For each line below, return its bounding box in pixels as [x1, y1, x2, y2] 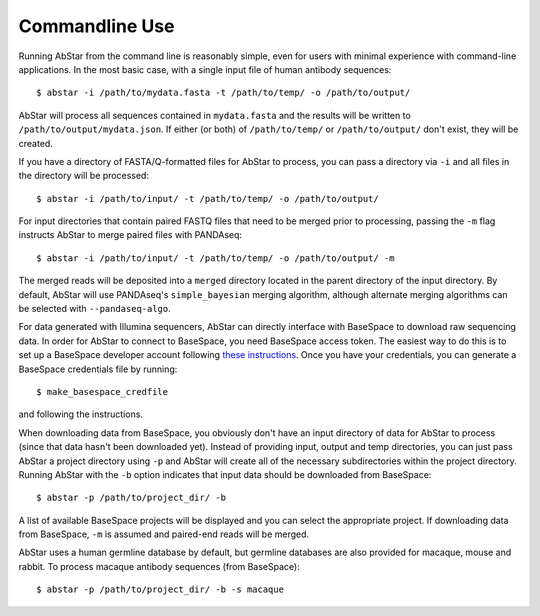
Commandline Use [18, 15, 175, 37]
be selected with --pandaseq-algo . [18, 303, 172, 315]
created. [18, 137, 54, 149]
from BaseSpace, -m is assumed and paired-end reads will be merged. [18, 528, 310, 540]
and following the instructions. [18, 408, 144, 420]
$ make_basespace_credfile [36, 386, 169, 397]
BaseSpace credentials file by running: [18, 363, 178, 375]
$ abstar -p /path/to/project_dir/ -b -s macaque [36, 584, 285, 595]
